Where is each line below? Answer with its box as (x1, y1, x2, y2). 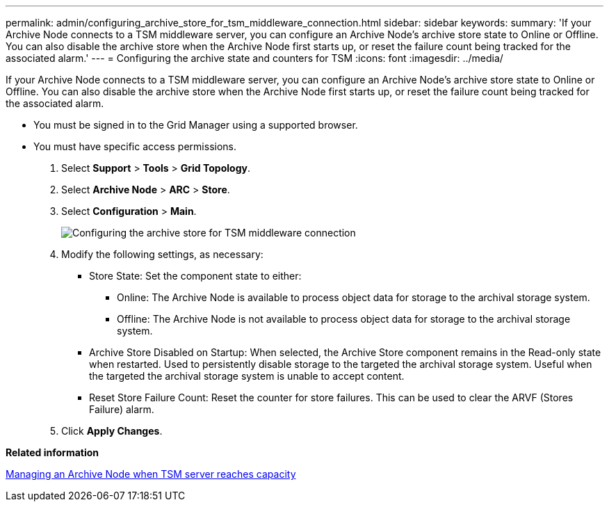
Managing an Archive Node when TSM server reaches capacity (6, 468, 296, 480)
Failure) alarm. (89, 403, 154, 415)
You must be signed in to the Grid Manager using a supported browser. (33, 119, 358, 131)
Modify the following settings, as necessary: (61, 248, 263, 260)
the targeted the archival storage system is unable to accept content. (89, 370, 405, 382)
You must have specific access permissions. (33, 140, 237, 152)
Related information (6, 446, 99, 458)
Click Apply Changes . (61, 425, 163, 437)
